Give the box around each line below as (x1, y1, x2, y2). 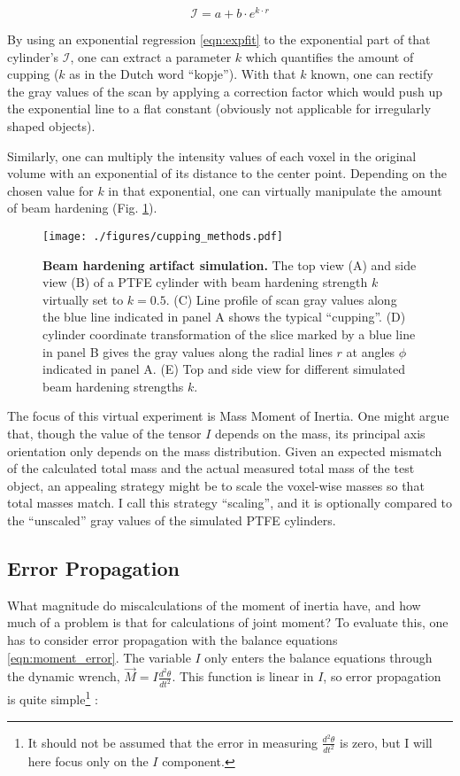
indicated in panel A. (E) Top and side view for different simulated (42, 360, 405, 378)
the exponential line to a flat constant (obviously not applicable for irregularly (7, 99, 432, 118)
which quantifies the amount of (245, 47, 414, 66)
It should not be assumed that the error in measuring (27, 733, 318, 751)
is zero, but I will (340, 733, 433, 751)
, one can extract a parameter (70, 47, 232, 66)
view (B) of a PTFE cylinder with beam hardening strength (42, 273, 368, 291)
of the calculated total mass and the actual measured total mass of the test (7, 459, 415, 477)
